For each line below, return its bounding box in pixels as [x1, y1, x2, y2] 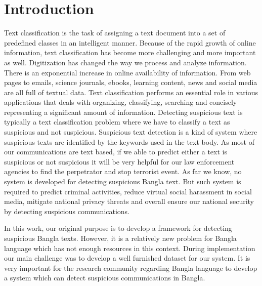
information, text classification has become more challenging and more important [4, 47, 256, 58]
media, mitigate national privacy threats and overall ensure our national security [4, 196, 254, 207]
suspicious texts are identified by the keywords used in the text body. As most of [4, 136, 254, 147]
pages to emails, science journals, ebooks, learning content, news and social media [4, 77, 257, 88]
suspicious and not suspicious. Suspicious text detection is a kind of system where [4, 127, 257, 137]
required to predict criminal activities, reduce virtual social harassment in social [4, 186, 252, 196]
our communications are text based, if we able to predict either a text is [4, 146, 227, 157]
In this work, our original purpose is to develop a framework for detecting [4, 223, 232, 233]
